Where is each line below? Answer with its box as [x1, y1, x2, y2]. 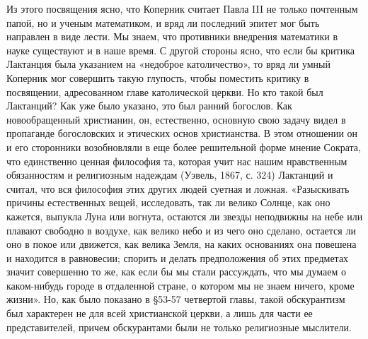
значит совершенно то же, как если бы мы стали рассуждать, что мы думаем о [6, 264, 346, 279]
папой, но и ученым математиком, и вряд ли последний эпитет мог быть [6, 15, 320, 30]
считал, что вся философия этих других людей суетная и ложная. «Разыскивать [6, 181, 350, 196]
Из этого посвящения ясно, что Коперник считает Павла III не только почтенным [6, 1, 358, 16]
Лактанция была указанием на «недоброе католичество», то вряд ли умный [6, 56, 330, 71]
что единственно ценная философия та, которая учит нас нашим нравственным [6, 153, 347, 168]
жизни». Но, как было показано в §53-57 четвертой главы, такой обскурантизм [6, 292, 345, 307]
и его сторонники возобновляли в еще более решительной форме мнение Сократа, [6, 139, 361, 154]
